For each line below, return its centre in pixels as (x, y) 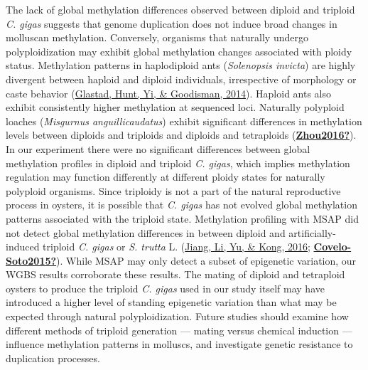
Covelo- (332, 247)
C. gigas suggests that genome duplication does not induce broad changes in (172, 23)
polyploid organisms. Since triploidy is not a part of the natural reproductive (173, 190)
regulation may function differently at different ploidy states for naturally (166, 177)
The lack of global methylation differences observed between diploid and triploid (180, 9)
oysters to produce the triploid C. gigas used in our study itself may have (165, 288)
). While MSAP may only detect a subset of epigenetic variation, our (206, 260)
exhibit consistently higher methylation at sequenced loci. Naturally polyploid (175, 107)
